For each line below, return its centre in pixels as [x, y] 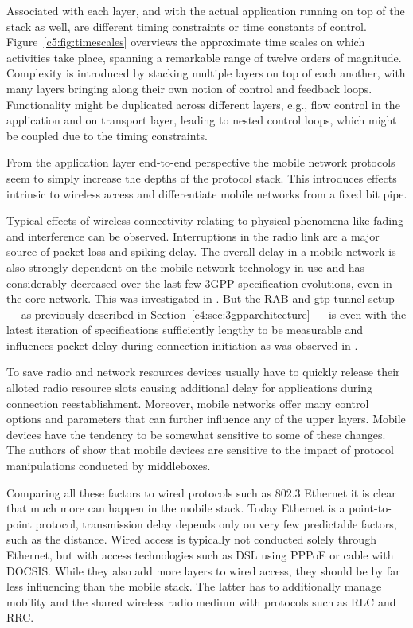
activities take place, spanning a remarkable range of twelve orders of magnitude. [204, 57]
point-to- [370, 508]
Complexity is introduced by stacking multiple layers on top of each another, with [206, 73]
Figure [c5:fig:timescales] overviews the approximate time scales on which [186, 42]
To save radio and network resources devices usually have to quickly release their [203, 372]
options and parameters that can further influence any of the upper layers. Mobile [206, 419]
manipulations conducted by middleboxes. [109, 466]
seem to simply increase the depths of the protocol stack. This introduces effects [202, 177]
